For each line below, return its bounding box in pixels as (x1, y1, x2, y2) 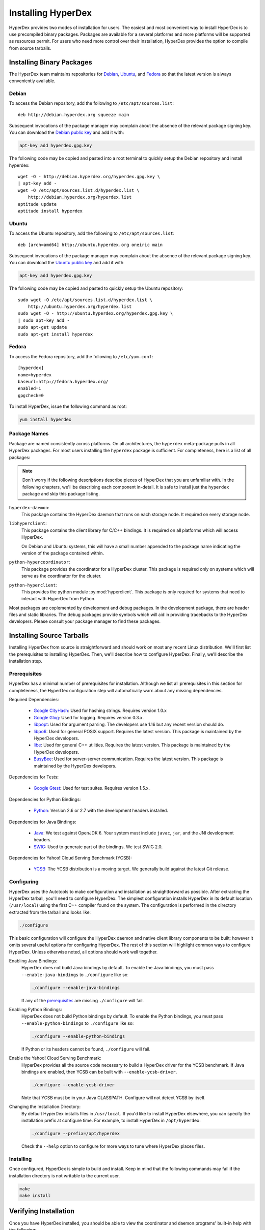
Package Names (9, 430, 49, 437)
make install (19, 1193, 51, 1199)
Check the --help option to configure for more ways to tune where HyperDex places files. (21, 1143, 205, 1149)
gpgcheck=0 (18, 393, 44, 398)
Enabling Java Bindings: (9, 957, 58, 964)
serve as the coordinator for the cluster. (21, 573, 102, 579)
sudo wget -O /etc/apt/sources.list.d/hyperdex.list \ (18, 297, 153, 303)
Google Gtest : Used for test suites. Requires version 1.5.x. (33, 785, 150, 791)
